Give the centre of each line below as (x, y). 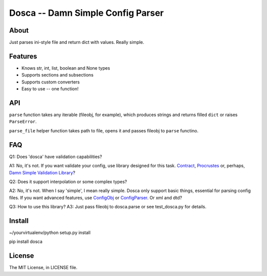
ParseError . (23, 121)
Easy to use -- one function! (50, 89)
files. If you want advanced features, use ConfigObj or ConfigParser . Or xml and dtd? (96, 197)
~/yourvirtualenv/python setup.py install (50, 233)
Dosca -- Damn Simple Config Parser (87, 13)
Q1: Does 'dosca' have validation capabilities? (56, 157)
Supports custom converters (51, 82)
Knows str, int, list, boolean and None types (66, 68)
